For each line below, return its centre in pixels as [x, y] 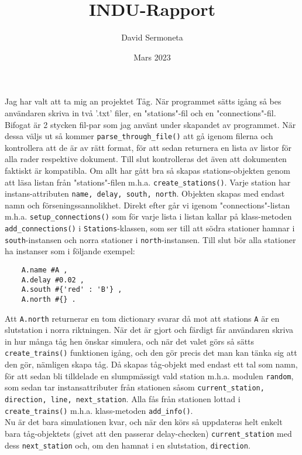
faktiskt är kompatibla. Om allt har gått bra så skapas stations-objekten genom [147, 170]
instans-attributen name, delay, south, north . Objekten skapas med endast [145, 193]
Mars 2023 [152, 57]
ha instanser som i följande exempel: [70, 251]
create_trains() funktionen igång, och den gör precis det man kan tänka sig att [151, 353]
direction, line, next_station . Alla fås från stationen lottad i [123, 399]
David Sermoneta [152, 37]
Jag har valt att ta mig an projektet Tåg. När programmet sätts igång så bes [143, 101]
